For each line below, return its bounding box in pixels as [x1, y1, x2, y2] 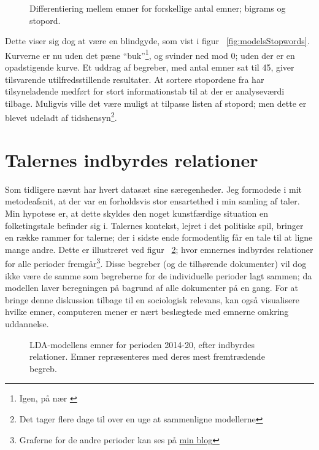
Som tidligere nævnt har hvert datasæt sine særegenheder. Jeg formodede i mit [5, 182, 302, 195]
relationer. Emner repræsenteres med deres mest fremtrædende [29, 350, 265, 363]
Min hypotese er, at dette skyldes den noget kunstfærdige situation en [5, 206, 269, 219]
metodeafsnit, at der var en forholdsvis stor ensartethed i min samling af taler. [5, 195, 300, 208]
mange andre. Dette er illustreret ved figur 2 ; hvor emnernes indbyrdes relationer [5, 242, 313, 255]
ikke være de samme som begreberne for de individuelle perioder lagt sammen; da [5, 269, 312, 282]
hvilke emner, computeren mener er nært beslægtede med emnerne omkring [5, 305, 289, 318]
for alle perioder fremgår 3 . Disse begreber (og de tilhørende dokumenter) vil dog [5, 255, 307, 270]
